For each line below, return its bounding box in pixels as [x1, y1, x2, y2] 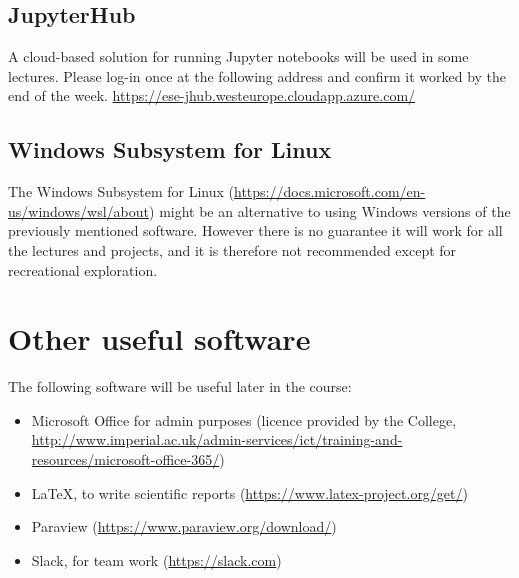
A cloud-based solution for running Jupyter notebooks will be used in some [8, 46, 469, 67]
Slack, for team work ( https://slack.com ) [31, 549, 282, 570]
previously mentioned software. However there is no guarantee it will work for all [8, 220, 503, 241]
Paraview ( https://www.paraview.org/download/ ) [31, 516, 337, 537]
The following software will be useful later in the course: [8, 376, 352, 397]
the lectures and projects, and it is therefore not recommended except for [8, 239, 457, 260]
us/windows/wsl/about [8, 200, 150, 221]
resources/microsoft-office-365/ [31, 449, 220, 470]
